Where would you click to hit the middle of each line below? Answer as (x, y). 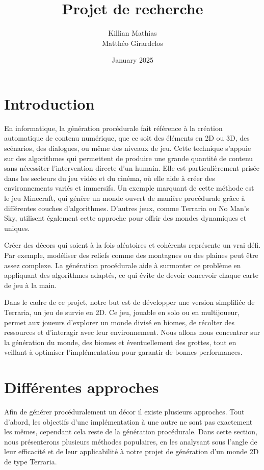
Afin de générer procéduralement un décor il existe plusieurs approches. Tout (124, 412)
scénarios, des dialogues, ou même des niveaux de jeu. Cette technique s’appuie (128, 148)
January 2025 (133, 60)
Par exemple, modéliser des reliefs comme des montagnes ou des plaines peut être (131, 255)
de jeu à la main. (31, 285)
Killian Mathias (133, 33)
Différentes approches (82, 387)
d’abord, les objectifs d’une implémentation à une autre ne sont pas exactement (128, 421)
